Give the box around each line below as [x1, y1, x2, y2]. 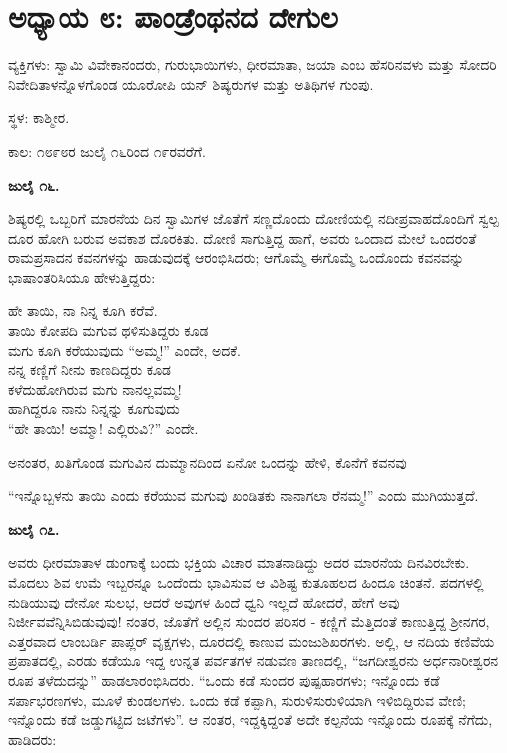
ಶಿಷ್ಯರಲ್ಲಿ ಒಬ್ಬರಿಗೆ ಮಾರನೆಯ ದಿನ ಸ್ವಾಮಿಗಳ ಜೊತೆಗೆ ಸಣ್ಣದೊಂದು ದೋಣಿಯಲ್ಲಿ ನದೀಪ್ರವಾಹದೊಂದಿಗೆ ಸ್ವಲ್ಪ [8, 208, 499, 229]
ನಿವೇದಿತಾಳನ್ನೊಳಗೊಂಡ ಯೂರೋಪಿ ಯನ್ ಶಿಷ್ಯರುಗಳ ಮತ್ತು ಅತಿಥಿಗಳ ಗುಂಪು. [8, 73, 374, 94]
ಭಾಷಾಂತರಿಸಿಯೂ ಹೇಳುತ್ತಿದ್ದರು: [8, 266, 156, 287]
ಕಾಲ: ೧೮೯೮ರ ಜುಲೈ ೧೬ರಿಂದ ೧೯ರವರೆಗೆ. [8, 140, 206, 161]
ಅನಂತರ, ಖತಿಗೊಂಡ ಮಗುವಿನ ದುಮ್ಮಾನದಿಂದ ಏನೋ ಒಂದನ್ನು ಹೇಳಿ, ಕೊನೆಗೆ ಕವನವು [8, 451, 407, 472]
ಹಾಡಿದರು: [8, 728, 57, 749]
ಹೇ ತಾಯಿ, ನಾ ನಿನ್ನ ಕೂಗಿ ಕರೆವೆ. [8, 300, 158, 321]
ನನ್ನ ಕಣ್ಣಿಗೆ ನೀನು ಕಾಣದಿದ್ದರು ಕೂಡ [8, 359, 172, 380]
